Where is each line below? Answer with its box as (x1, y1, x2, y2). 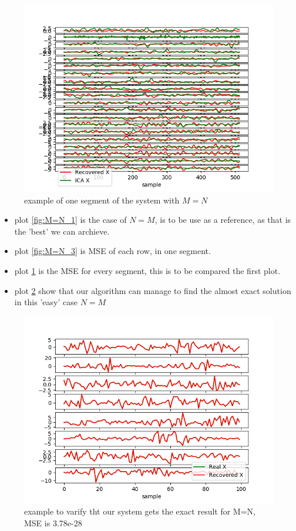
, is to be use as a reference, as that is (154, 213, 291, 226)
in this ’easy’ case (14, 296, 78, 308)
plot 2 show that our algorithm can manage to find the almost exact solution (14, 284, 291, 296)
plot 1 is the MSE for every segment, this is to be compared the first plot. (14, 264, 281, 276)
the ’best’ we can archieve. (14, 225, 110, 237)
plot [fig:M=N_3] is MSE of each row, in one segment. (14, 245, 211, 257)
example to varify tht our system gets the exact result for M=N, (24, 505, 255, 517)
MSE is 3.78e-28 (24, 516, 82, 529)
